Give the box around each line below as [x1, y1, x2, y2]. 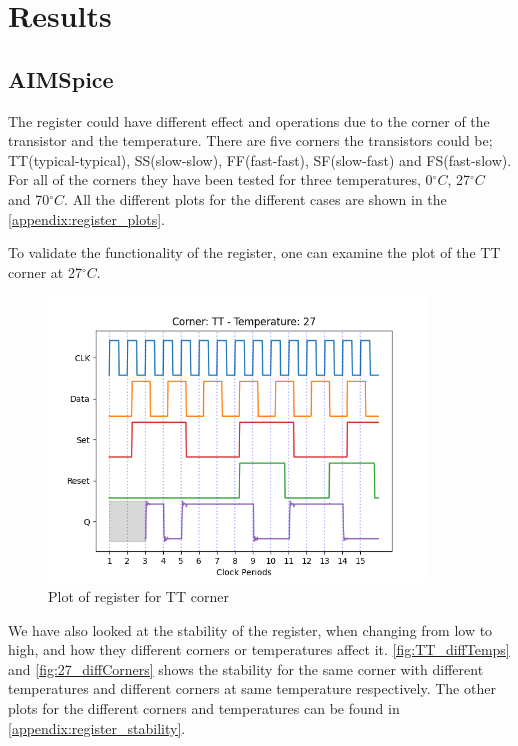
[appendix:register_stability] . [8, 717, 186, 738]
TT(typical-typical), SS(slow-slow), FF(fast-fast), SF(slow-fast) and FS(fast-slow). [8, 149, 512, 170]
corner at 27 [8, 261, 82, 282]
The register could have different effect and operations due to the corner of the [8, 110, 490, 131]
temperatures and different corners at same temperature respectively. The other [8, 678, 496, 699]
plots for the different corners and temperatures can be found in [8, 698, 400, 719]
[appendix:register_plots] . [8, 208, 166, 229]
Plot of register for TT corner [48, 586, 229, 607]
